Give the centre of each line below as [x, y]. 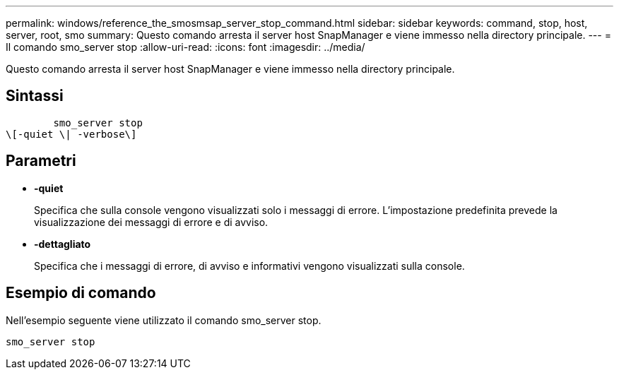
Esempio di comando [81, 293]
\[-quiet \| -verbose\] [71, 134]
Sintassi [35, 96]
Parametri [41, 161]
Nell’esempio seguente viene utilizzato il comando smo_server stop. [164, 320]
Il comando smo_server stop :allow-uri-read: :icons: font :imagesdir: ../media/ [185, 47]
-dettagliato [63, 244]
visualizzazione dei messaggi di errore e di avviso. [151, 222]
